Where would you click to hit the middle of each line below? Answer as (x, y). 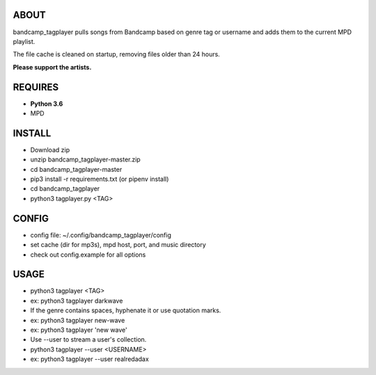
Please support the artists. (52, 67)
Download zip (50, 150)
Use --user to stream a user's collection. (88, 340)
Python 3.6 (47, 104)
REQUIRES (36, 87)
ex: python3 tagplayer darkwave (77, 301)
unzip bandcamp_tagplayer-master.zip (85, 159)
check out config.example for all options (88, 255)
